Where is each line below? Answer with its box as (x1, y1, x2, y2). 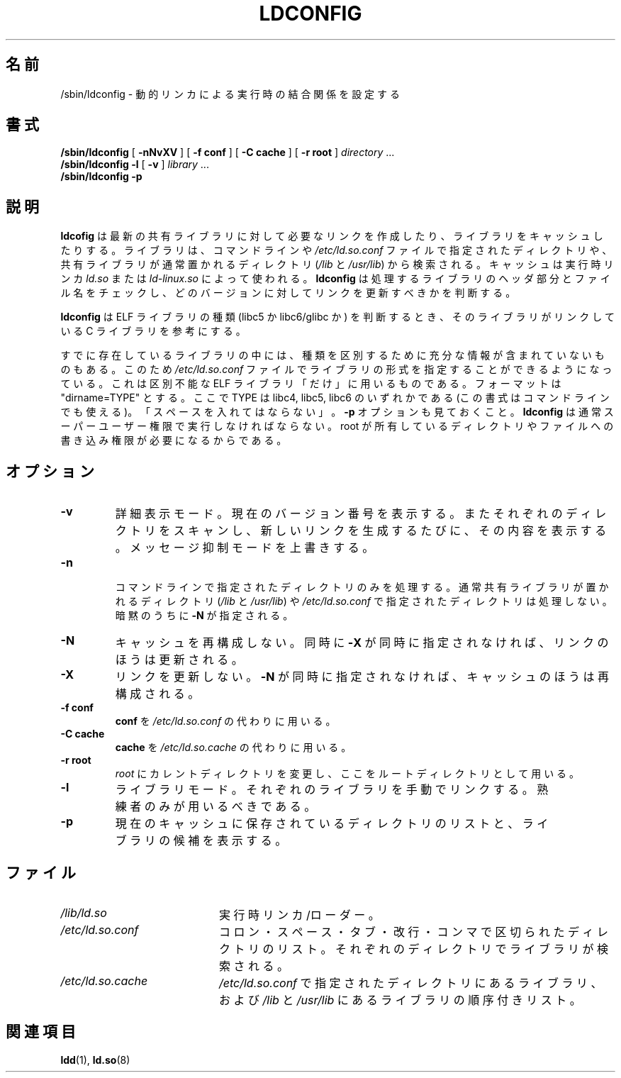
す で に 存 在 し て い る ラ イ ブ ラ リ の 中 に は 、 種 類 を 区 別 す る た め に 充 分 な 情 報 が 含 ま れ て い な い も (60, 349, 605, 362)
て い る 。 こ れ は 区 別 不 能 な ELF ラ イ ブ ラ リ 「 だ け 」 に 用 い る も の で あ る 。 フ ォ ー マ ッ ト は (60, 377, 561, 390)
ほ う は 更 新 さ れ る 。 (115, 652, 243, 667)
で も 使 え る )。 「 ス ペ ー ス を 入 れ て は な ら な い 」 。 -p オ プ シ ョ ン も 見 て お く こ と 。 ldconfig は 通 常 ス (60, 406, 614, 418)
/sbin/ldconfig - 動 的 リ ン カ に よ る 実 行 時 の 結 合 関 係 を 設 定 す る (60, 87, 400, 100)
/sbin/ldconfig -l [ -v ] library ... (60, 158, 209, 171)
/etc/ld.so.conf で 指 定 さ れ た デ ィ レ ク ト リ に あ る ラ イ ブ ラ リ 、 (218, 975, 603, 990)
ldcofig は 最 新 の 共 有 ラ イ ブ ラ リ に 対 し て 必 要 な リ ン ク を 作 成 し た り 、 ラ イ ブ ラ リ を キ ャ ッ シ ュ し (60, 230, 603, 243)
